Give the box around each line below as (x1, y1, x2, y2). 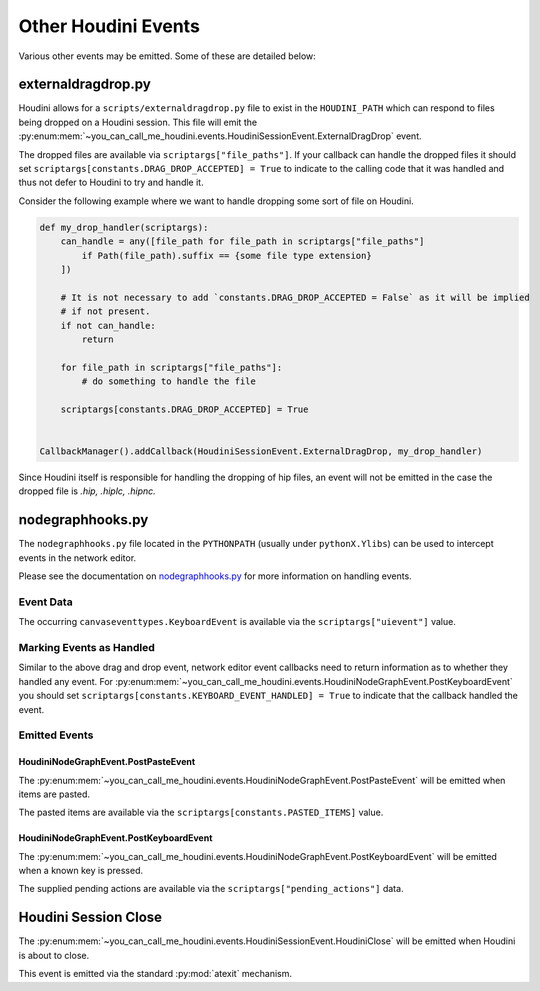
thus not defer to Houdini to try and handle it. (18, 176, 204, 189)
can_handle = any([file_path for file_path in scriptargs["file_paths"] (60, 236, 425, 247)
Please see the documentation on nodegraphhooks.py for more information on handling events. (18, 570, 412, 582)
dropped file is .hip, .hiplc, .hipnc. (18, 485, 157, 497)
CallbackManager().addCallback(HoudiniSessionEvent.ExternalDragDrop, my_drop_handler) (39, 446, 483, 457)
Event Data (18, 595, 74, 609)
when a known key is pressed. (18, 865, 144, 877)
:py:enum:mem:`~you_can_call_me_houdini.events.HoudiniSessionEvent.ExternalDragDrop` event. (18, 130, 422, 142)
